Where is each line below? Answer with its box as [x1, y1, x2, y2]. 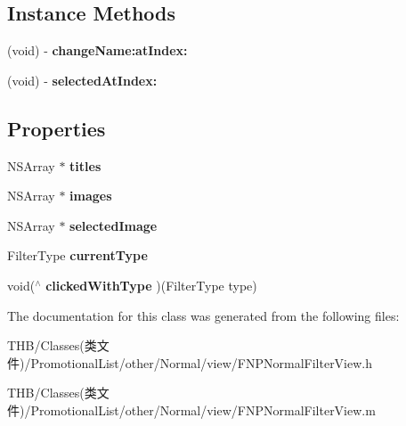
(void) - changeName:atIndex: [7, 41, 188, 60]
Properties [7, 114, 106, 142]
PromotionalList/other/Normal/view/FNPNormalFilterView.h [30, 353, 373, 372]
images [69, 186, 112, 205]
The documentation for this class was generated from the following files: [7, 306, 400, 324]
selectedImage [69, 216, 158, 234]
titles [69, 156, 101, 175]
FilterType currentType [7, 246, 148, 265]
